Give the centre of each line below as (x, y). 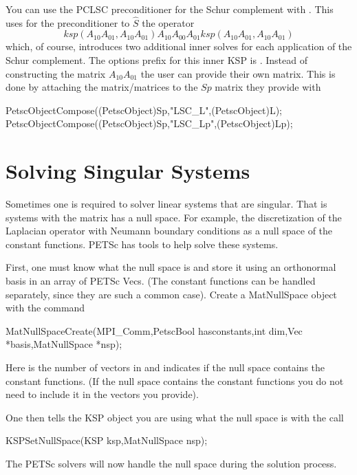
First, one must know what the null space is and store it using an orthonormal (171, 267)
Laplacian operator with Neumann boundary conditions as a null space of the (169, 231)
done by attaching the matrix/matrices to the (102, 87)
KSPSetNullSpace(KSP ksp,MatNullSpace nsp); (107, 440)
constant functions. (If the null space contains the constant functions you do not (175, 380)
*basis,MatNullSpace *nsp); (64, 344)
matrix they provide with (268, 87)
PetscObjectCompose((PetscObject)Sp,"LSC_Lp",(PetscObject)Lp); (149, 123)
